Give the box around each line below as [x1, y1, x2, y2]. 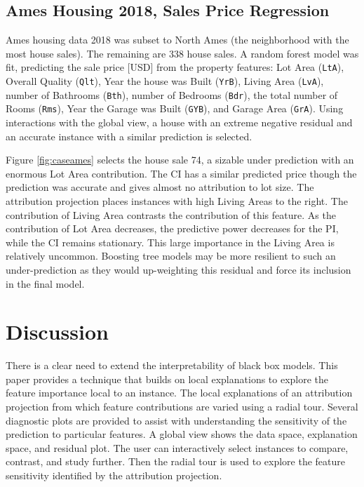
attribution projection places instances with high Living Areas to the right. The [6, 193, 348, 208]
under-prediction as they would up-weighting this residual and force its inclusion [6, 262, 351, 276]
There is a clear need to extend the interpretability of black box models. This [6, 358, 338, 373]
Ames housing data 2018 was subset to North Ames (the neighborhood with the [6, 32, 349, 47]
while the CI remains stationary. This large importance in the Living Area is [6, 234, 335, 249]
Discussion [6, 317, 109, 346]
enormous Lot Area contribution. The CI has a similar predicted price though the [6, 166, 357, 180]
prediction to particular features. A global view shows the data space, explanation [6, 427, 358, 441]
